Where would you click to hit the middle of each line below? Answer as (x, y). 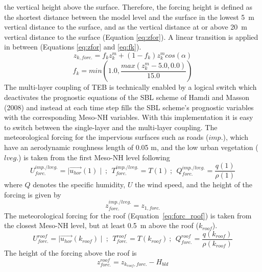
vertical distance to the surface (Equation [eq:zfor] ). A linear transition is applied (131, 36)
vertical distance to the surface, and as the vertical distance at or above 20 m (126, 27)
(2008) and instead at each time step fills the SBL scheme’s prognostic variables (129, 107)
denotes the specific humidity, (79, 184)
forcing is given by (33, 194)
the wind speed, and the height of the (194, 184)
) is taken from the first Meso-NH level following (94, 157)
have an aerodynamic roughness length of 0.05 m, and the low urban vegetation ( (131, 147)
